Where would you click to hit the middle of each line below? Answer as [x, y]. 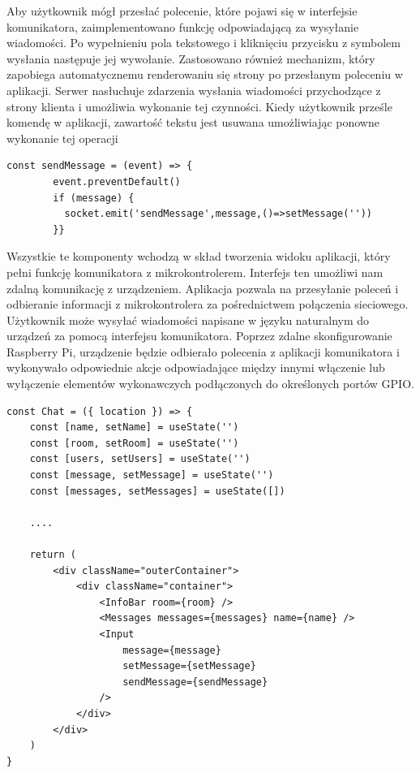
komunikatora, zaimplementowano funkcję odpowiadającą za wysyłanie [183, 26]
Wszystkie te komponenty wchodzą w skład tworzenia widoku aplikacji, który [199, 256]
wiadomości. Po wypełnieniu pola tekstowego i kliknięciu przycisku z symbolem [204, 43]
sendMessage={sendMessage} [195, 682]
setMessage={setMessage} [189, 666]
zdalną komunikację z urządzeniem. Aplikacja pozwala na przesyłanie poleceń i [203, 288]
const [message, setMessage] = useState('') [152, 475]
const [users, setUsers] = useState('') [140, 459]
